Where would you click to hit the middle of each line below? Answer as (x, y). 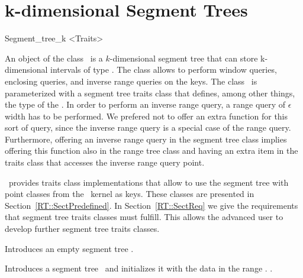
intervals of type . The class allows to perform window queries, (164, 69)
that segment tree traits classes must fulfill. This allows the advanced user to (144, 217)
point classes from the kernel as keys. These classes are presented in (130, 194)
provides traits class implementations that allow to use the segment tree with (149, 182)
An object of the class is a (54, 58)
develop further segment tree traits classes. (82, 229)
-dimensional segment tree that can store (184, 58)
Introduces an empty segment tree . (69, 248)
